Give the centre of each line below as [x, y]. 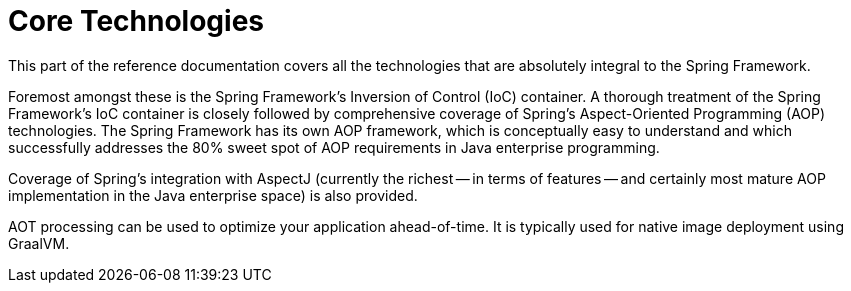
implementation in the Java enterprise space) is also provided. [213, 195]
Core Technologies [136, 21]
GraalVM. [39, 243]
